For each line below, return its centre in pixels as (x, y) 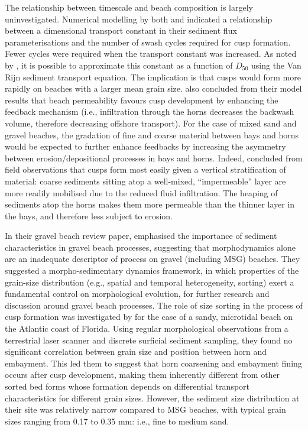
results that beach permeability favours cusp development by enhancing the (142, 100)
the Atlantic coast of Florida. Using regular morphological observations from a (147, 328)
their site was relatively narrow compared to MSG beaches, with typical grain (145, 409)
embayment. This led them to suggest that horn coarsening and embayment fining (153, 363)
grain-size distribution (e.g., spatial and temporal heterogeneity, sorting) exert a (150, 282)
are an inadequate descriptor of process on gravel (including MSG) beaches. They (153, 259)
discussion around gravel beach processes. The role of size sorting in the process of (154, 305)
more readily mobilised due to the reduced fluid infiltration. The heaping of (141, 192)
